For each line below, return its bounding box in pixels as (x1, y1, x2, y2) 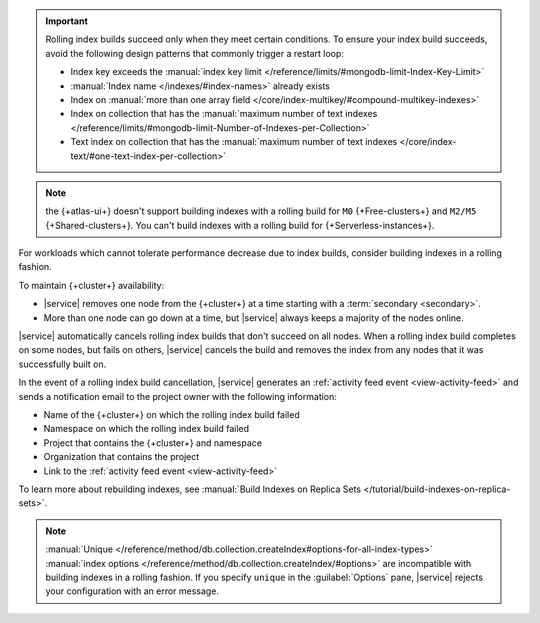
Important (45, 15, 89, 27)
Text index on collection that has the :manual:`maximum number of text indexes (70, 136, 398, 148)
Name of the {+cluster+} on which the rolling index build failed (43, 408, 300, 420)
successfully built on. (18, 358, 107, 370)
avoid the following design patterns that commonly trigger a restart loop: (45, 47, 345, 59)
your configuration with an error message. (45, 585, 220, 597)
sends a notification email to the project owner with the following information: (18, 390, 337, 402)
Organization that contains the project (43, 451, 200, 463)
